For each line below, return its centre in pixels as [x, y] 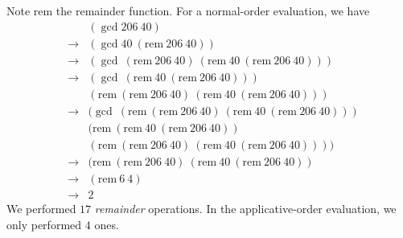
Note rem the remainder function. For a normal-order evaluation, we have [188, 10]
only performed [44, 224]
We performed [41, 208]
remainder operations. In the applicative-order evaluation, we [245, 208]
